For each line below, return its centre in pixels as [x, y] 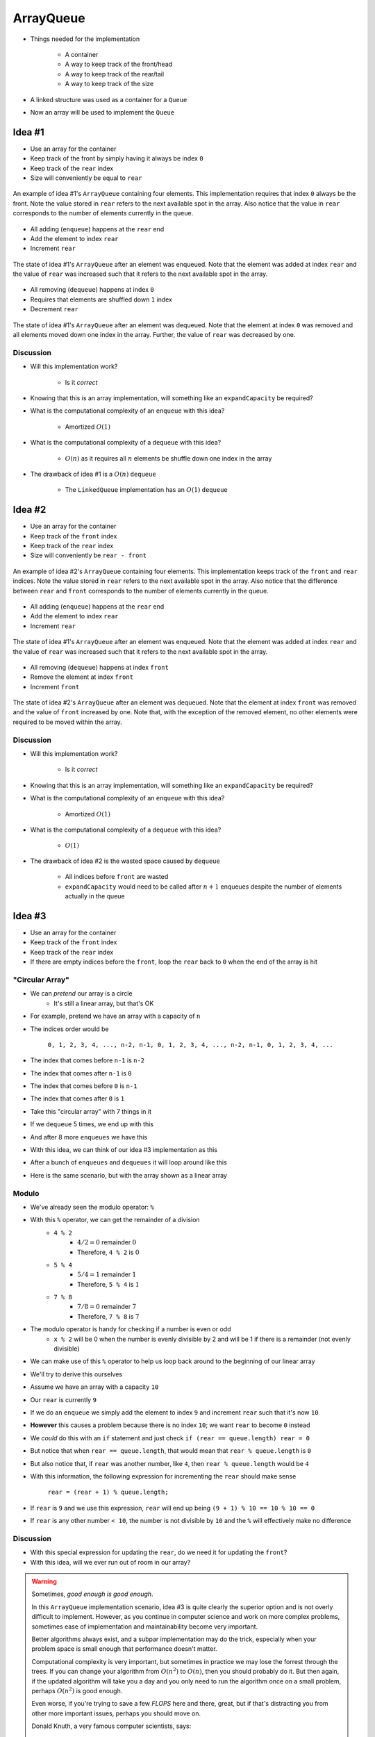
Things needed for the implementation [85, 39]
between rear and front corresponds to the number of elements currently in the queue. [141, 591]
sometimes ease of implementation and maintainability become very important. [145, 1627]
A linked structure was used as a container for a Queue [109, 99]
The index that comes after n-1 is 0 [81, 1073]
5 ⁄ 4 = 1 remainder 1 [107, 1274]
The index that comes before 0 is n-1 [84, 1086]
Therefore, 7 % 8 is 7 [108, 1316]
